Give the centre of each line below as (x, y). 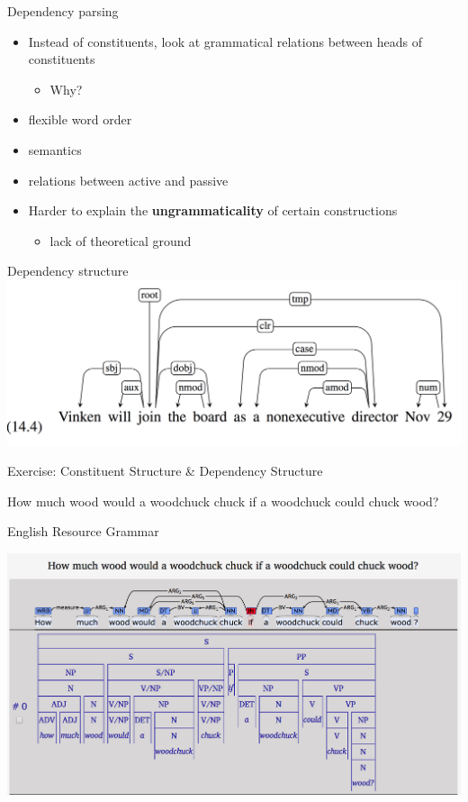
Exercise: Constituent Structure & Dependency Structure (165, 471)
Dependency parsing (63, 11)
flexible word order (80, 119)
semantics (55, 149)
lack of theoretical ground (121, 240)
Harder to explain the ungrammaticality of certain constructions (213, 210)
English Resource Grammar (83, 531)
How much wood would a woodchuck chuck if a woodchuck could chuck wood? (223, 501)
